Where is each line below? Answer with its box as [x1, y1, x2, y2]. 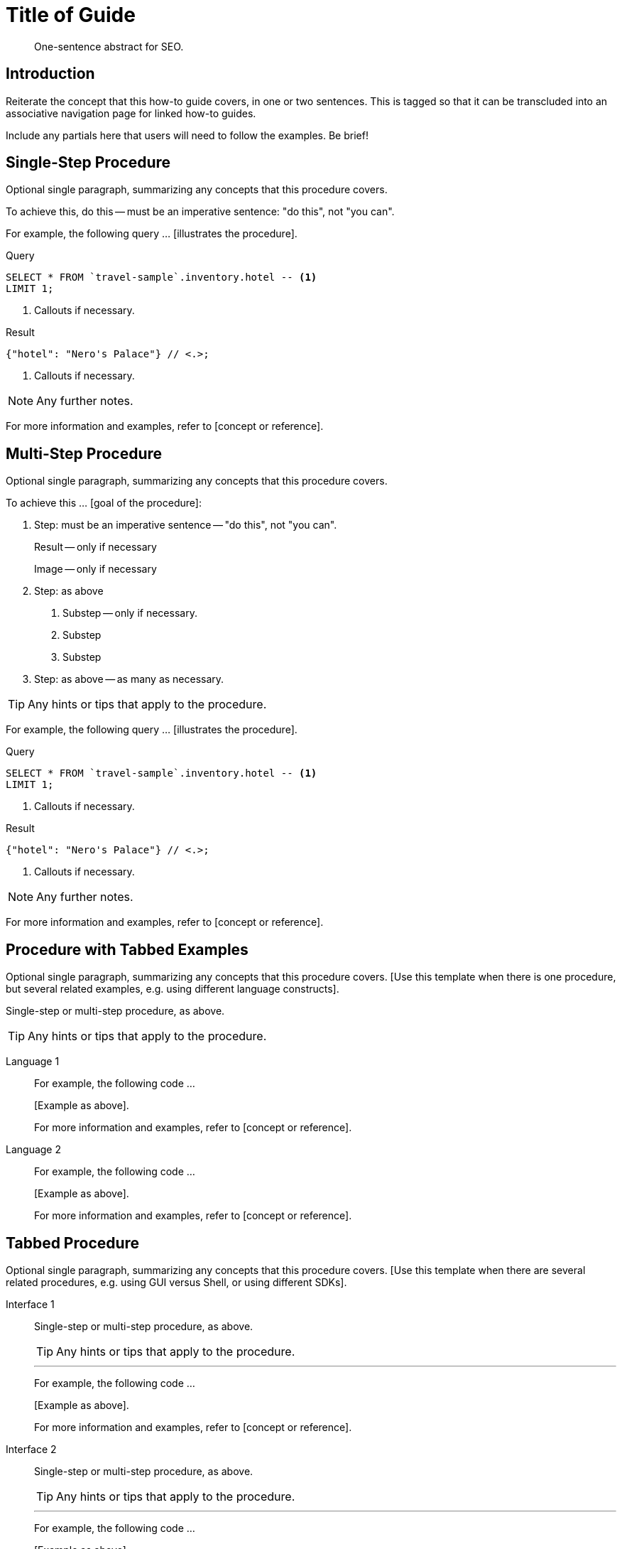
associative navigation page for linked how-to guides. [6, 107, 256, 119]
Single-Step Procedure [6, 153, 171, 172]
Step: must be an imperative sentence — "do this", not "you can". [34, 519, 337, 531]
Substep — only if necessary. [62, 607, 197, 620]
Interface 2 [6, 1442, 57, 1455]
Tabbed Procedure [6, 1234, 140, 1252]
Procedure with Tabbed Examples [6, 940, 249, 959]
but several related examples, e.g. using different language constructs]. [6, 983, 339, 995]
